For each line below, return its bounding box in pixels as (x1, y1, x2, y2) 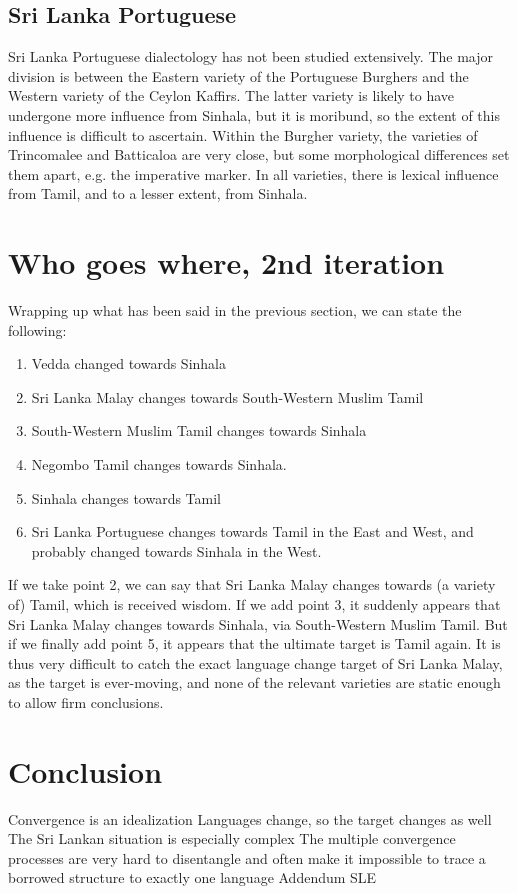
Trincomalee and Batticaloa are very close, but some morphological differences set (8, 144, 510, 165)
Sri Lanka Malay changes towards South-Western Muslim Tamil (31, 386, 424, 407)
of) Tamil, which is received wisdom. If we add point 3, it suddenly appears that (8, 594, 501, 615)
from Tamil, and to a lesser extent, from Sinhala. (8, 183, 308, 204)
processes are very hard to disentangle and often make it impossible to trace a (8, 847, 486, 868)
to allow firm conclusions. (8, 691, 164, 712)
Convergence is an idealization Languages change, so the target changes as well (8, 808, 492, 829)
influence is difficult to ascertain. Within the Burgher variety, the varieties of (8, 124, 478, 145)
